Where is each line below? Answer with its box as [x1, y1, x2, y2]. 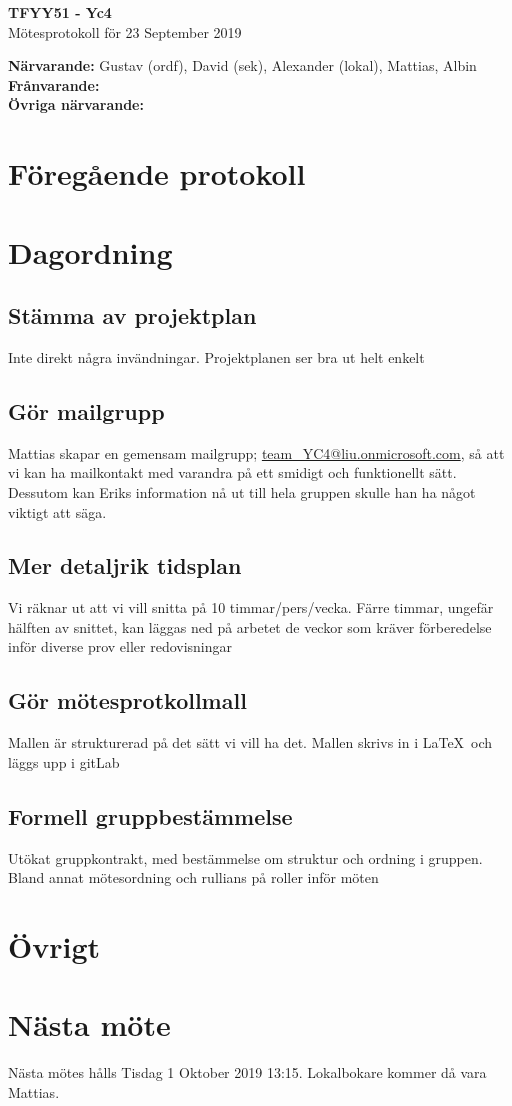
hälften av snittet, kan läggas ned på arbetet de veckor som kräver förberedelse [8, 616, 492, 637]
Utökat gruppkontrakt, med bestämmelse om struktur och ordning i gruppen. [8, 847, 483, 868]
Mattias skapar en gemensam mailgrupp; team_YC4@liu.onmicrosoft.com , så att [8, 442, 505, 463]
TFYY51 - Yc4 [8, 2, 112, 22]
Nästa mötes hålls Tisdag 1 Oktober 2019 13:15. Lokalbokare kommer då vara [8, 1062, 487, 1083]
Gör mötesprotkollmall [8, 685, 247, 716]
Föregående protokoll [8, 153, 306, 194]
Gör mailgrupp [8, 395, 165, 426]
